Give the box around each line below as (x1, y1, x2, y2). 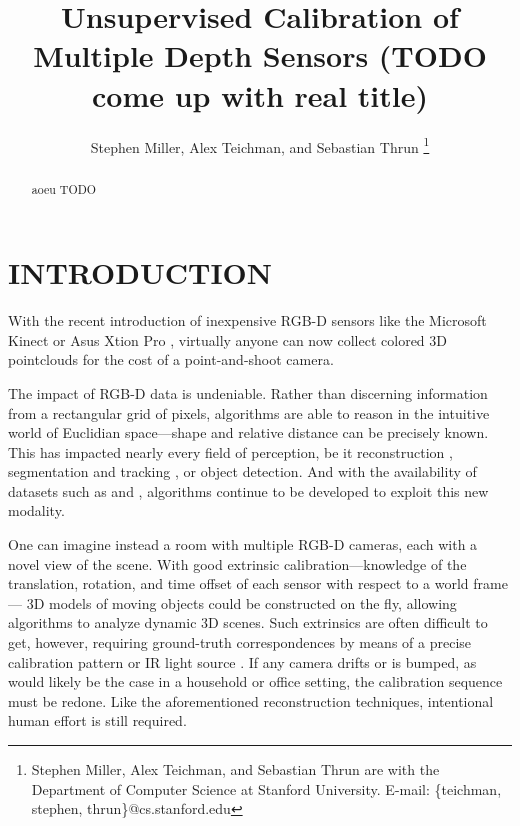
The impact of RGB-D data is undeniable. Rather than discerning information (8, 382, 488, 403)
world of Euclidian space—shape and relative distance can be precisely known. (8, 422, 489, 443)
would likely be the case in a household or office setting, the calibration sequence (8, 671, 503, 692)
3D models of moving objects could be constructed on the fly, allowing (26, 592, 457, 613)
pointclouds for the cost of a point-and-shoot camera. (8, 349, 334, 370)
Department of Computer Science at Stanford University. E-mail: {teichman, (31, 778, 502, 799)
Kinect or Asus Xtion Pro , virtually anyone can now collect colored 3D (8, 329, 447, 350)
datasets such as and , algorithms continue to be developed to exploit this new (8, 480, 489, 501)
